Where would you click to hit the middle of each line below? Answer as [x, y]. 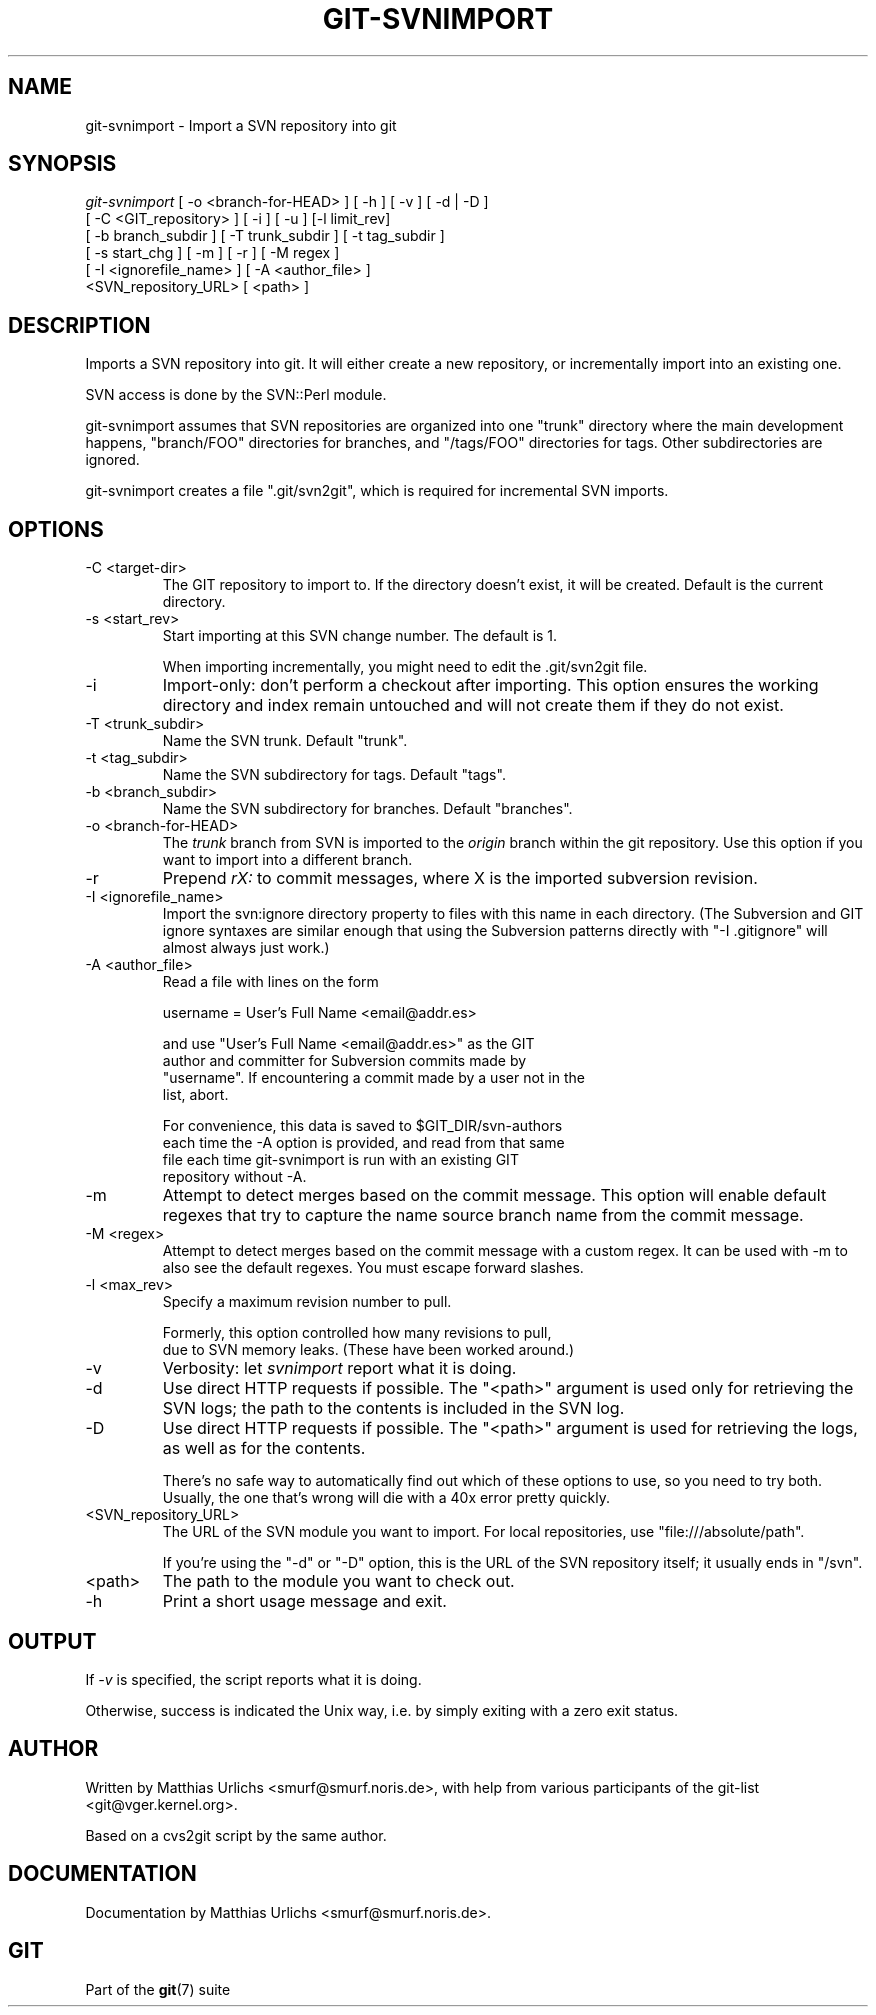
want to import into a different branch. [287, 860]
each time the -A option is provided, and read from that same [363, 1143]
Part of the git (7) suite [158, 1989]
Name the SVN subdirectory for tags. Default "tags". [334, 775]
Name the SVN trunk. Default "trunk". [285, 741]
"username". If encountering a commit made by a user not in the [373, 1078]
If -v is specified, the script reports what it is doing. [253, 1679]
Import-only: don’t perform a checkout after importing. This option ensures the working [490, 685]
